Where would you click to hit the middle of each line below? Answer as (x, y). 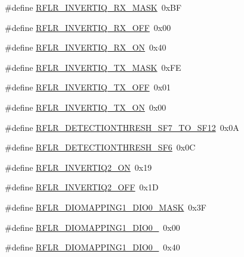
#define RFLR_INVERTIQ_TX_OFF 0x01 (88, 87)
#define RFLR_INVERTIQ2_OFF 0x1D (82, 187)
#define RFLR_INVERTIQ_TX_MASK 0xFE (93, 67)
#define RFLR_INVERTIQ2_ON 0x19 (78, 167)
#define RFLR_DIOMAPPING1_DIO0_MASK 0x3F (106, 207)
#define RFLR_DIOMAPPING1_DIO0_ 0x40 (92, 247)
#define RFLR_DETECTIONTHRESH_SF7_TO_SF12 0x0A (122, 127)
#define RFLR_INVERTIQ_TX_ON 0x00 (86, 107)
